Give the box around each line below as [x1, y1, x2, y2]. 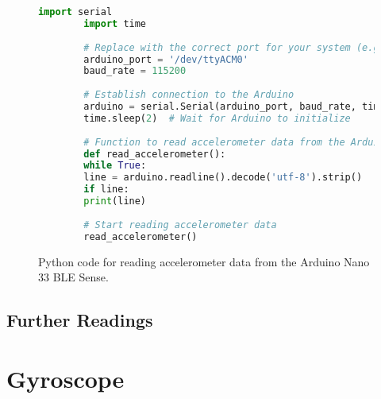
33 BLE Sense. [38, 269, 109, 285]
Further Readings [6, 308, 153, 332]
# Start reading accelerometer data [83, 219, 277, 230]
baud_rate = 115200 [83, 65, 187, 77]
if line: [83, 184, 129, 196]
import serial [38, 6, 113, 17]
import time [83, 17, 147, 29]
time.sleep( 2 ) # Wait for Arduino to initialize [83, 112, 351, 124]
